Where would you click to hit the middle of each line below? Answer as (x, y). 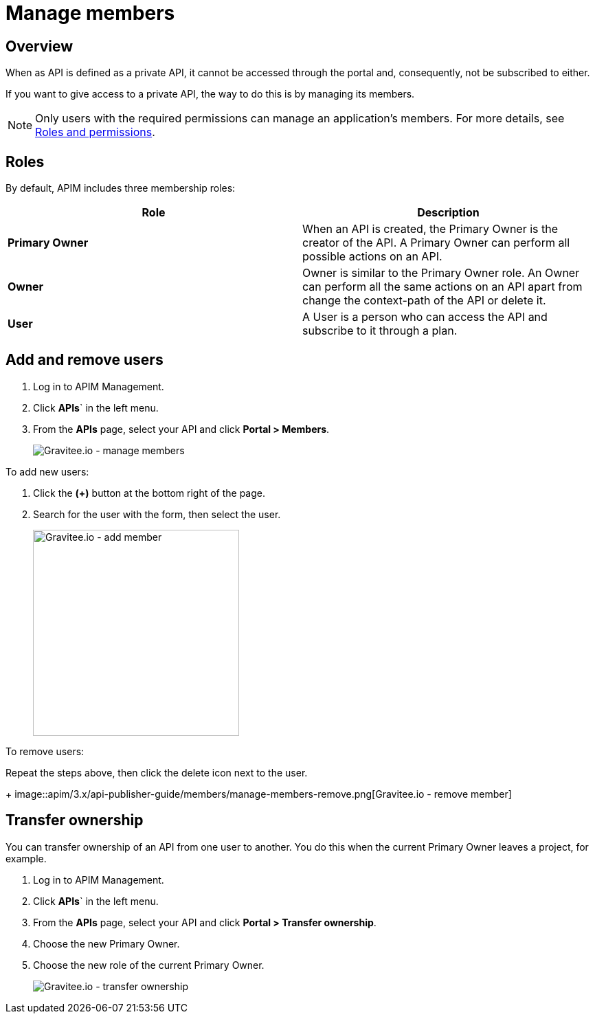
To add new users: (47, 471)
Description (448, 213)
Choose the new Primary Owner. (106, 943)
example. (26, 858)
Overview (40, 46)
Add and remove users (85, 360)
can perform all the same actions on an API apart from (442, 287)
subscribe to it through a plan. (380, 331)
